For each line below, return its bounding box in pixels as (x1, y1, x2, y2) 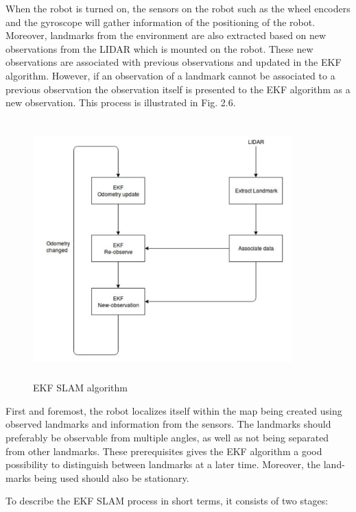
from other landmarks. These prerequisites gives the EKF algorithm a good (5, 443, 322, 458)
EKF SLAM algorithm (33, 380, 128, 395)
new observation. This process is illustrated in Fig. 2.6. (5, 95, 236, 110)
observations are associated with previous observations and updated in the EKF (5, 55, 342, 69)
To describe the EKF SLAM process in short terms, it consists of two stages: (5, 493, 329, 508)
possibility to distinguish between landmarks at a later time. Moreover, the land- (5, 457, 345, 472)
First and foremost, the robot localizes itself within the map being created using (5, 403, 342, 417)
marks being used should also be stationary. (5, 470, 189, 485)
